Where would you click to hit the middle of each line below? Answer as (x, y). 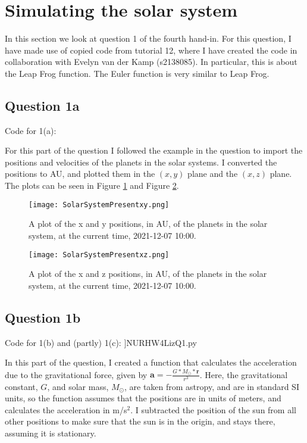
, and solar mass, (78, 386)
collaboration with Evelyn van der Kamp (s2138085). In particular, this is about (151, 62)
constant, (21, 386)
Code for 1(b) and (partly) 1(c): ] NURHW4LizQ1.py (101, 342)
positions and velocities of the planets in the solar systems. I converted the (141, 162)
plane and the (213, 174)
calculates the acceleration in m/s (66, 409)
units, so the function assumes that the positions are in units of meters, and (143, 398)
